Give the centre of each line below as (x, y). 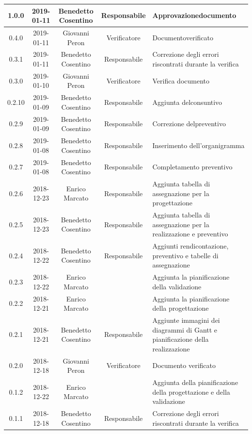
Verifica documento (181, 80)
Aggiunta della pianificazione (195, 382)
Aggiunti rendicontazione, (190, 246)
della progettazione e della (191, 392)
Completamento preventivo (192, 167)
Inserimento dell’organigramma (198, 145)
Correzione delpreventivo (189, 124)
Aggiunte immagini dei (186, 320)
